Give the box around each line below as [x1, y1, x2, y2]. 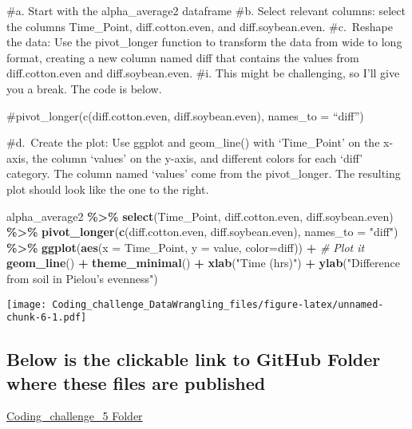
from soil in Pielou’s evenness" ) [6, 270, 158, 286]
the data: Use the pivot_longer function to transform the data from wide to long [6, 33, 402, 50]
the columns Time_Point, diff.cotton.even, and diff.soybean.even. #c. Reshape [6, 18, 394, 34]
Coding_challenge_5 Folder [6, 407, 143, 424]
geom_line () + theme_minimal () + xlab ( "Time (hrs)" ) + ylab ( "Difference [6, 254, 400, 271]
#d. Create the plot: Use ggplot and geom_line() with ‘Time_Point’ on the [6, 134, 380, 151]
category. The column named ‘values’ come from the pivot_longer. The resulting [6, 165, 401, 182]
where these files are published [6, 370, 266, 395]
